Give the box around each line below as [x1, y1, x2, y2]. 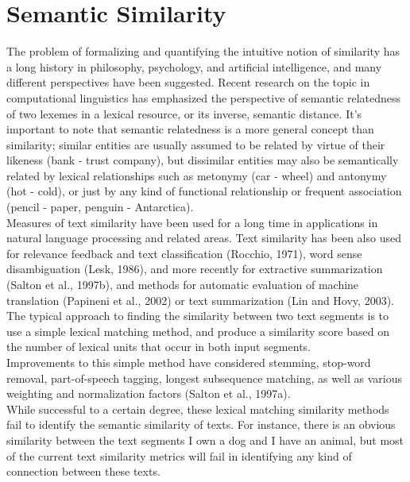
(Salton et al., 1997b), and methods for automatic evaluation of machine [6, 276, 359, 293]
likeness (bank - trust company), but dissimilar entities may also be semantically [6, 152, 399, 168]
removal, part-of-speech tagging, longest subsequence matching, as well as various [6, 369, 402, 386]
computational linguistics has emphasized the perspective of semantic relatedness [6, 89, 401, 106]
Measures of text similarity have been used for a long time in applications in [6, 214, 378, 230]
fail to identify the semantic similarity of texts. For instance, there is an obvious [6, 416, 396, 433]
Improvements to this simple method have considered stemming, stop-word [6, 354, 371, 370]
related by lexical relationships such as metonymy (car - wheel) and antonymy [6, 167, 387, 183]
